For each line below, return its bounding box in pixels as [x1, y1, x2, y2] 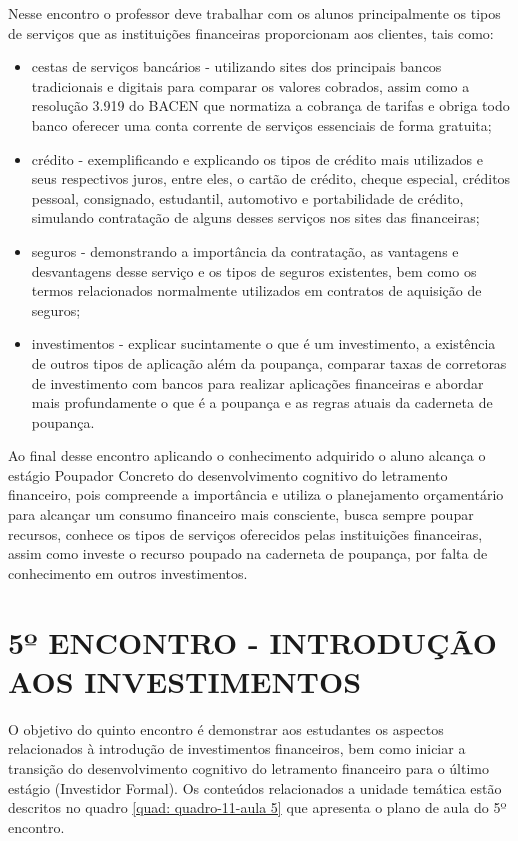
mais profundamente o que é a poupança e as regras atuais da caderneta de [31, 392, 493, 413]
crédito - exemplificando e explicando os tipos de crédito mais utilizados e [31, 148, 483, 169]
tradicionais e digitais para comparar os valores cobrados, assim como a [31, 75, 470, 96]
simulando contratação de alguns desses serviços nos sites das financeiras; [31, 207, 480, 228]
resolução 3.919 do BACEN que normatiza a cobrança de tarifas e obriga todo [31, 95, 510, 116]
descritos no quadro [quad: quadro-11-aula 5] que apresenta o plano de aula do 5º [8, 797, 507, 818]
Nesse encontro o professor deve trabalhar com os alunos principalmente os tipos [8, 3, 501, 23]
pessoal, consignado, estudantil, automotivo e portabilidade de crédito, [31, 187, 464, 208]
